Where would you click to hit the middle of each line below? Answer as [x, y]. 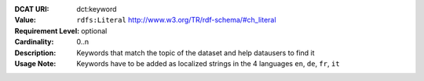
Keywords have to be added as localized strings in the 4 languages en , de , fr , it [208, 63]
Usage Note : [35, 63]
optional [94, 30]
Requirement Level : [47, 30]
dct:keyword [97, 9]
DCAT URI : [32, 9]
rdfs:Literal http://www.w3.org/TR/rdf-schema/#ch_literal [176, 20]
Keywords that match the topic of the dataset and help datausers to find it [196, 53]
